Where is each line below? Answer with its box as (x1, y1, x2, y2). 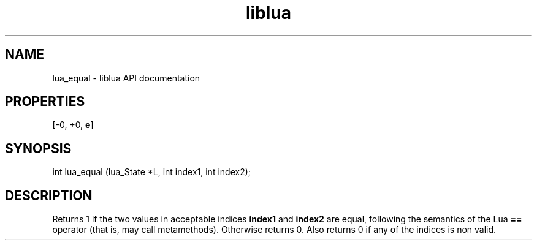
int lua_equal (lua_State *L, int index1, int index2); (52, 167, 251, 178)
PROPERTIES (5, 94, 85, 110)
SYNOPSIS (5, 140, 72, 156)
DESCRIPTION (5, 187, 93, 203)
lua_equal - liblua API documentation (52, 72, 200, 83)
